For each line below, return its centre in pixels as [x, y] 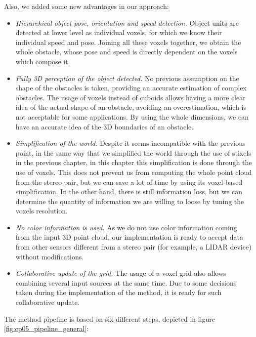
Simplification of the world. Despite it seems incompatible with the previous [130, 143]
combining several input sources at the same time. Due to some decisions [126, 282]
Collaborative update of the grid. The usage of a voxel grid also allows [121, 273]
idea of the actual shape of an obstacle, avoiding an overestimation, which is [131, 107]
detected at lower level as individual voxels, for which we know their [119, 32]
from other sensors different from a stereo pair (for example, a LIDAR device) [133, 247]
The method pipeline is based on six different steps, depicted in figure [110, 318]
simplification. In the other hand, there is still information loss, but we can [129, 191]
